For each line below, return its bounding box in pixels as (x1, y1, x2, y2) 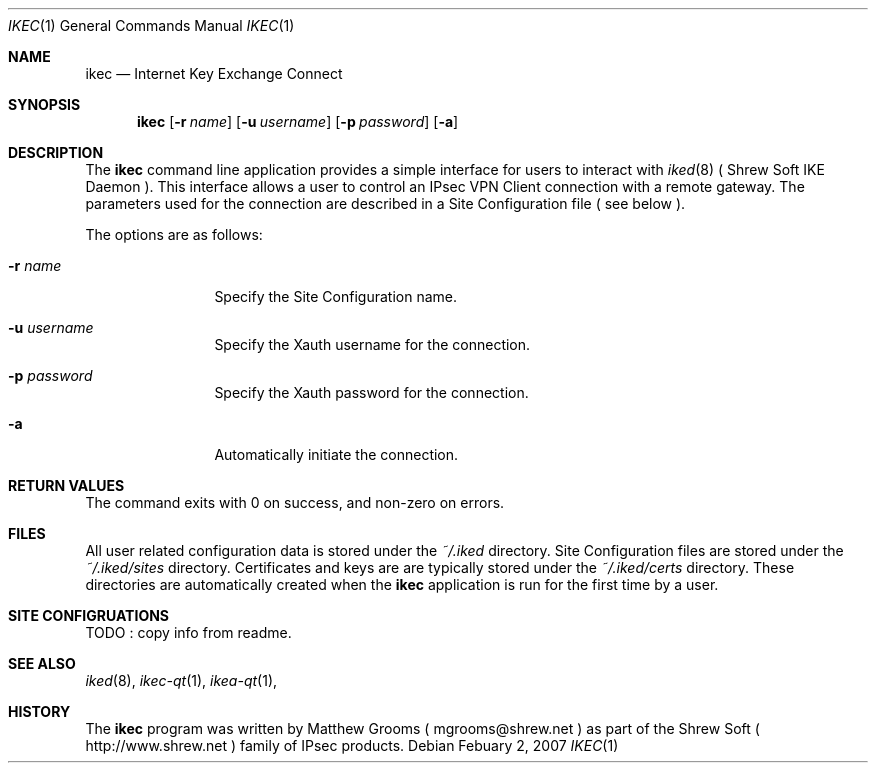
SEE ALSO (8, 655, 76, 672)
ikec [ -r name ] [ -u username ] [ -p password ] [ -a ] (137, 113, 459, 130)
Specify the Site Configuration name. (214, 288, 457, 305)
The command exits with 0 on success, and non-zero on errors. (85, 494, 505, 511)
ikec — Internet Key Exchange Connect (85, 65, 343, 82)
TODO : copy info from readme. (85, 624, 292, 641)
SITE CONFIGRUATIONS (8, 607, 170, 624)
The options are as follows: (85, 226, 263, 243)
